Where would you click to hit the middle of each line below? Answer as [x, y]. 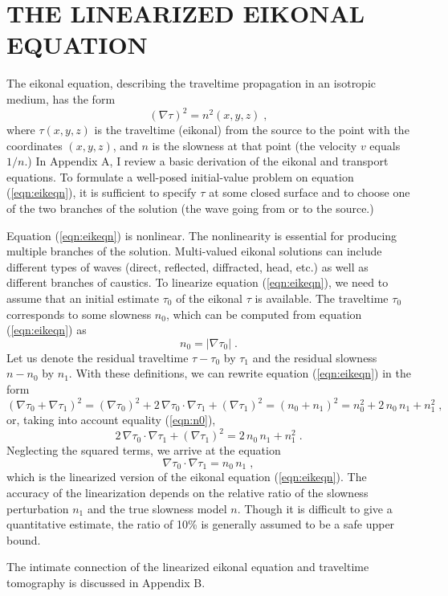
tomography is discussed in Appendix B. [106, 583]
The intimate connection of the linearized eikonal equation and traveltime [188, 567]
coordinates [35, 145]
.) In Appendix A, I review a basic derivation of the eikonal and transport [206, 161]
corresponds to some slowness [79, 314]
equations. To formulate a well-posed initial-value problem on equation [180, 176]
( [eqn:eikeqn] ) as [47, 330]
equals [385, 145]
